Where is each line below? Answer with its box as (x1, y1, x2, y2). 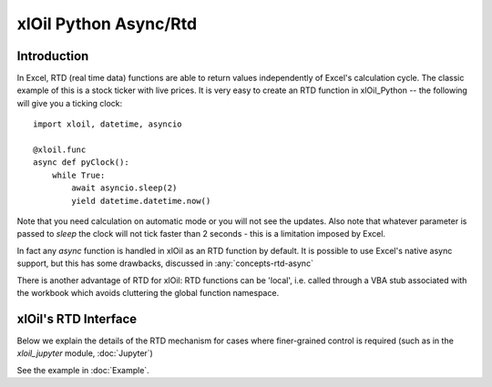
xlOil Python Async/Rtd (16, 14, 198, 34)
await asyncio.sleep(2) (71, 183, 178, 193)
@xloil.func (33, 145, 87, 155)
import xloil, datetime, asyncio (33, 119, 182, 129)
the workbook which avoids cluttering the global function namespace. (16, 287, 280, 298)
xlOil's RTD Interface (16, 311, 137, 327)
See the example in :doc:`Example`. (16, 364, 149, 375)
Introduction (16, 48, 89, 64)
